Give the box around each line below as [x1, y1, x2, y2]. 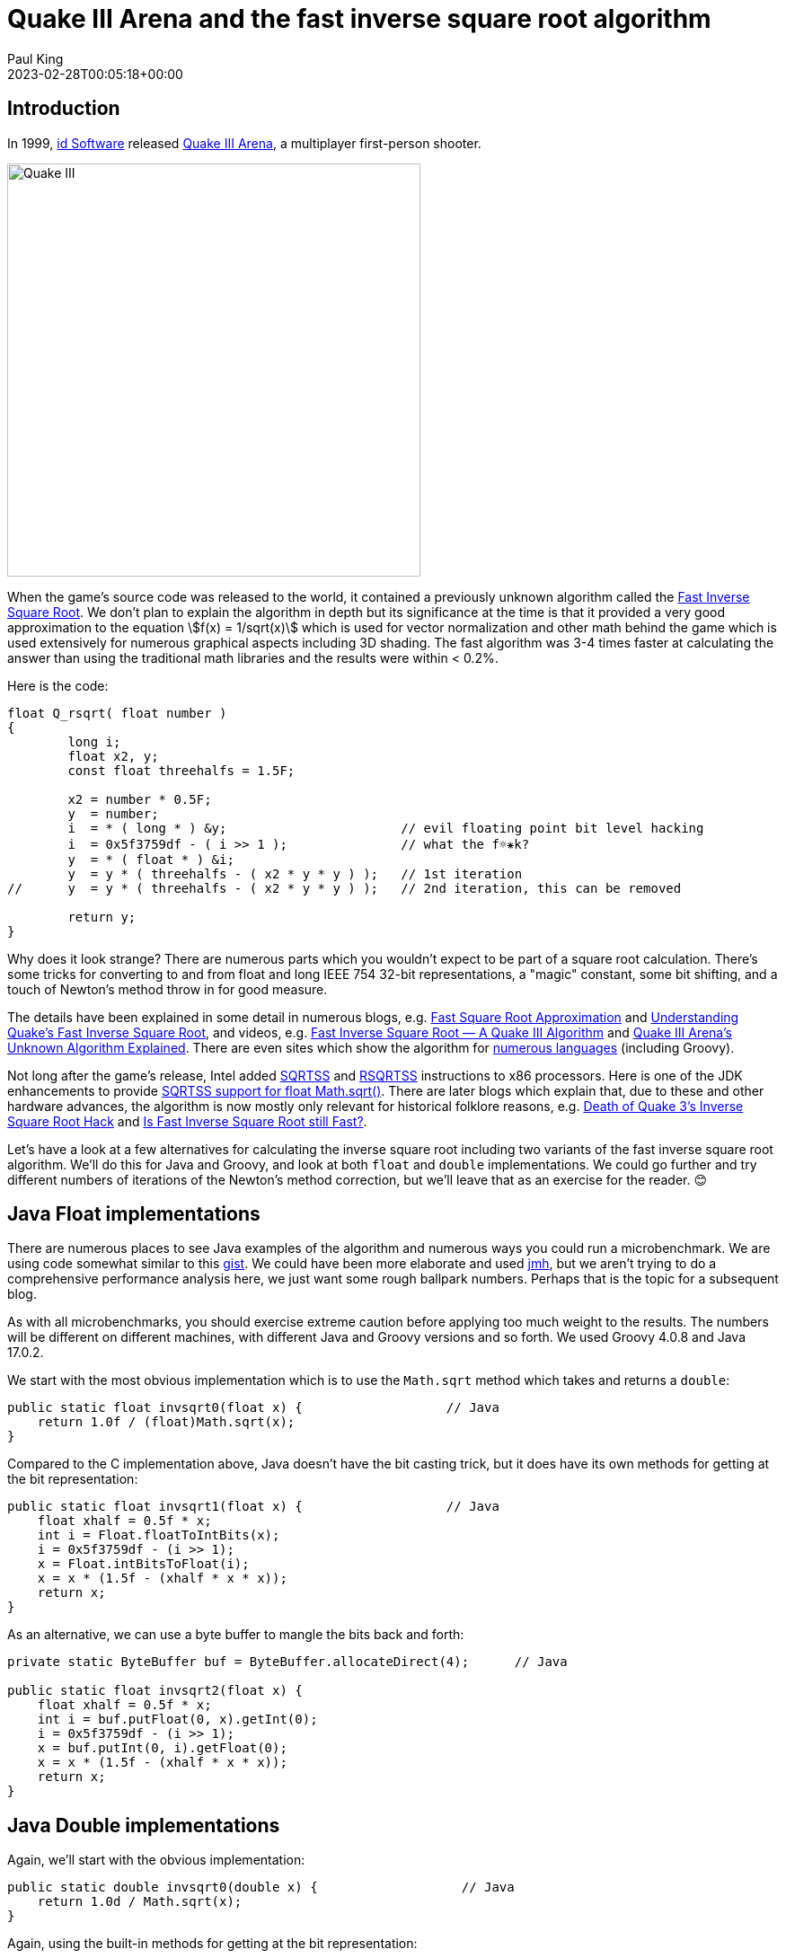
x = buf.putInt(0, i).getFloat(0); [37, 1741, 287, 1756]
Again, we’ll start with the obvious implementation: [7, 1852, 305, 1868]
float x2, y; [67, 748, 159, 763]
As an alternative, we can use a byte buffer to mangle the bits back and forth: [7, 1627, 464, 1643]
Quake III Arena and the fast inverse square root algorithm [7, 4, 711, 34]
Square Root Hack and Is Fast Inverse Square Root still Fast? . [7, 1113, 367, 1129]
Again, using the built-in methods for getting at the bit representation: [7, 1936, 418, 1952]
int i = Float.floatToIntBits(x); [37, 1528, 280, 1543]
